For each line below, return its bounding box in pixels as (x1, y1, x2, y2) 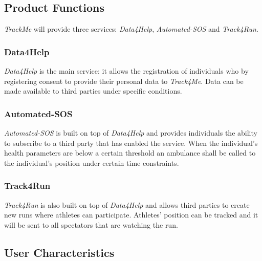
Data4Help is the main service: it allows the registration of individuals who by (4, 66, 249, 76)
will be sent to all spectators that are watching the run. (4, 219, 178, 230)
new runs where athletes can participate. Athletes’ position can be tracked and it (4, 209, 258, 220)
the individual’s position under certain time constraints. (4, 157, 179, 168)
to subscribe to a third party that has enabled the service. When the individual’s (4, 137, 258, 148)
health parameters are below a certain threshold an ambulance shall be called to (4, 147, 256, 158)
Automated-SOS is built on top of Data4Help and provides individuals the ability (4, 127, 257, 138)
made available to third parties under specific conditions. (4, 85, 182, 96)
